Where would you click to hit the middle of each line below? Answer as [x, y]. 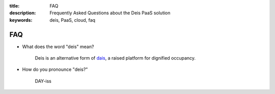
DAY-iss [43, 81]
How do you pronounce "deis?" [55, 69]
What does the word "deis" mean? [58, 46]
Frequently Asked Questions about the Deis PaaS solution [110, 13]
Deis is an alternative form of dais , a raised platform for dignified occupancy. [115, 58]
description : [23, 13]
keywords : [21, 20]
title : [15, 6]
